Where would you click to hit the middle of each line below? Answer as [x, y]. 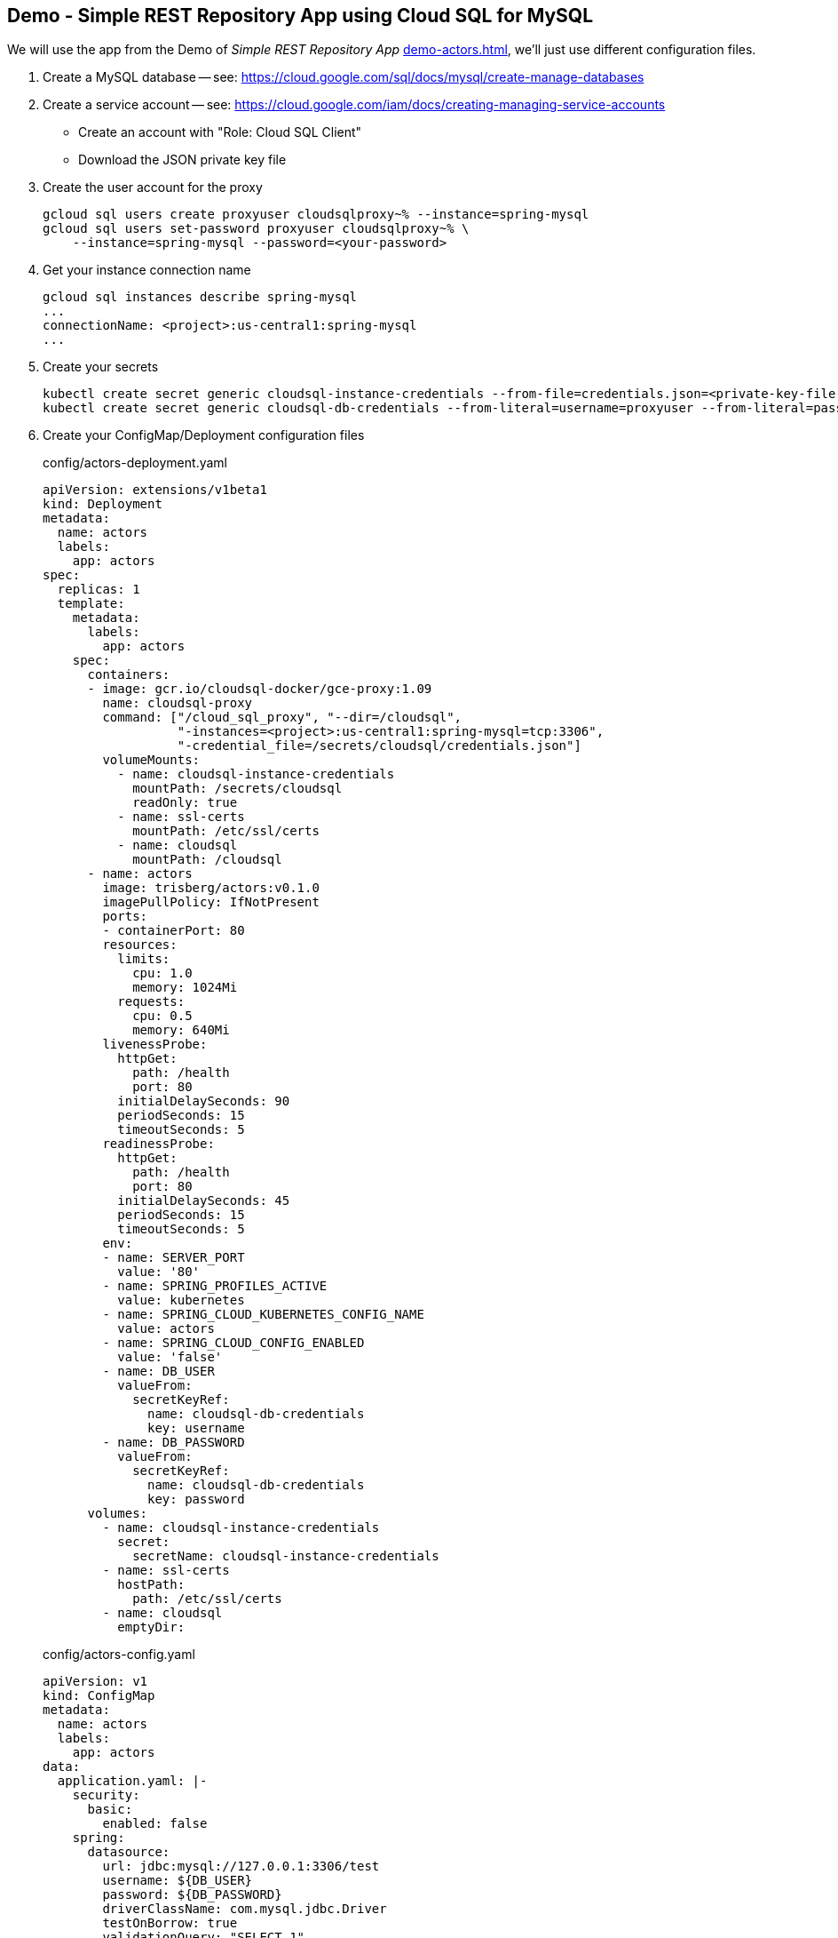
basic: [110, 1810]
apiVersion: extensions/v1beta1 [155, 490]
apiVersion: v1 [95, 1682]
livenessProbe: [155, 1045]
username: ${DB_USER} [178, 1881]
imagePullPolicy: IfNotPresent [211, 902]
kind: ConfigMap [99, 1696]
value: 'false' [170, 1357]
